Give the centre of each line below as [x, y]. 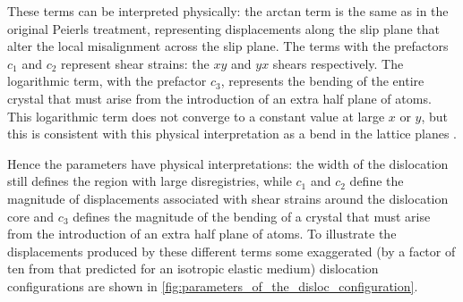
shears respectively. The [338, 63]
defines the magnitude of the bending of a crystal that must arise [252, 216]
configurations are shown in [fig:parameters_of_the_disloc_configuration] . [213, 285]
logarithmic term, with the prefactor [107, 81]
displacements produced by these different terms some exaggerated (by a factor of [231, 251]
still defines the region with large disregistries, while [150, 181]
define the [377, 181]
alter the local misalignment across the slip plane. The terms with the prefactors [228, 46]
